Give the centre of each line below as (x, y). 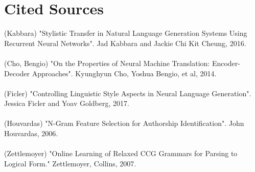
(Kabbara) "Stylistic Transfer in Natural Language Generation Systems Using (126, 33)
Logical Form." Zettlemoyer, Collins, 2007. (70, 163)
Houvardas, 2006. (31, 133)
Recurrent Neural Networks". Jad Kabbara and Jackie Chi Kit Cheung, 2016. (125, 43)
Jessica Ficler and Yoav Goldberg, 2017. (67, 103)
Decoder (17, 73)
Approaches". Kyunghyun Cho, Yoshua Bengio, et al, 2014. (124, 73)
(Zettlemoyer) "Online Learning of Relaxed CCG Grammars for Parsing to (121, 153)
